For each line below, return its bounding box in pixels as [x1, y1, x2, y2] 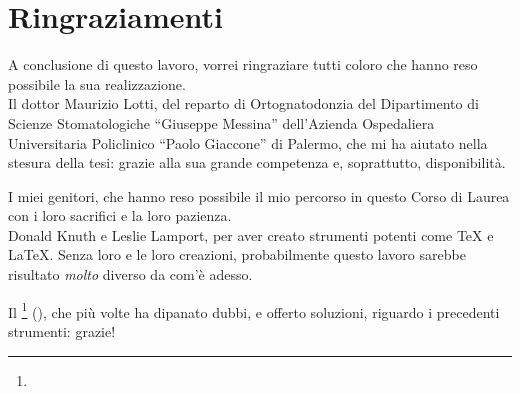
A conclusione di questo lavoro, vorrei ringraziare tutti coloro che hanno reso [8, 54, 478, 75]
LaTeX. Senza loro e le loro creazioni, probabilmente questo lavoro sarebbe [8, 244, 466, 265]
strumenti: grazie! [8, 320, 116, 341]
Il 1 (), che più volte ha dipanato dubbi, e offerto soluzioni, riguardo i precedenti [8, 298, 500, 322]
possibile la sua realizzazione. [8, 73, 186, 94]
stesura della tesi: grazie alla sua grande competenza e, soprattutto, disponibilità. [8, 152, 506, 173]
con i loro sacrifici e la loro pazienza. [8, 205, 232, 226]
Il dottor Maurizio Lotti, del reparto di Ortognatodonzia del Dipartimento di [8, 93, 479, 114]
